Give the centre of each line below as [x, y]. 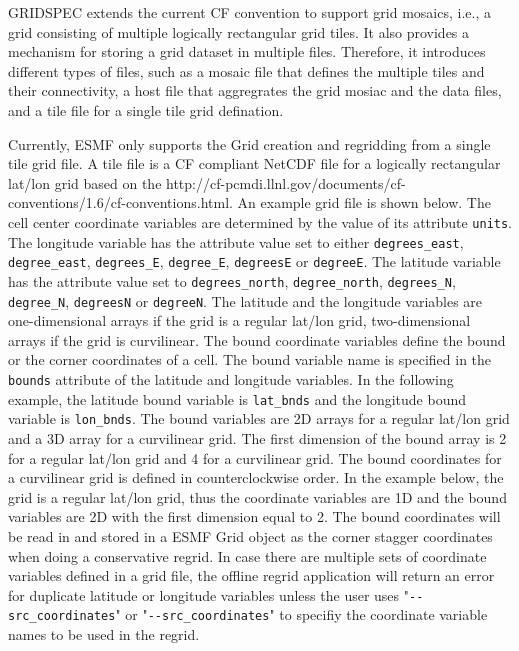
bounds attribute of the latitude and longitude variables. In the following [231, 379]
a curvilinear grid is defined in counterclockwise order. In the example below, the [256, 477]
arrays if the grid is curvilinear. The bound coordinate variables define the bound [257, 339]
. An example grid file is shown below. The [360, 202]
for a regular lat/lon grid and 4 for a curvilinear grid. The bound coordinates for [255, 457]
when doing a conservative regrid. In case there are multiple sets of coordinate [247, 555]
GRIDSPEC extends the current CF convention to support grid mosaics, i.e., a [249, 12]
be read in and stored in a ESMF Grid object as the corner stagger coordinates [250, 535]
